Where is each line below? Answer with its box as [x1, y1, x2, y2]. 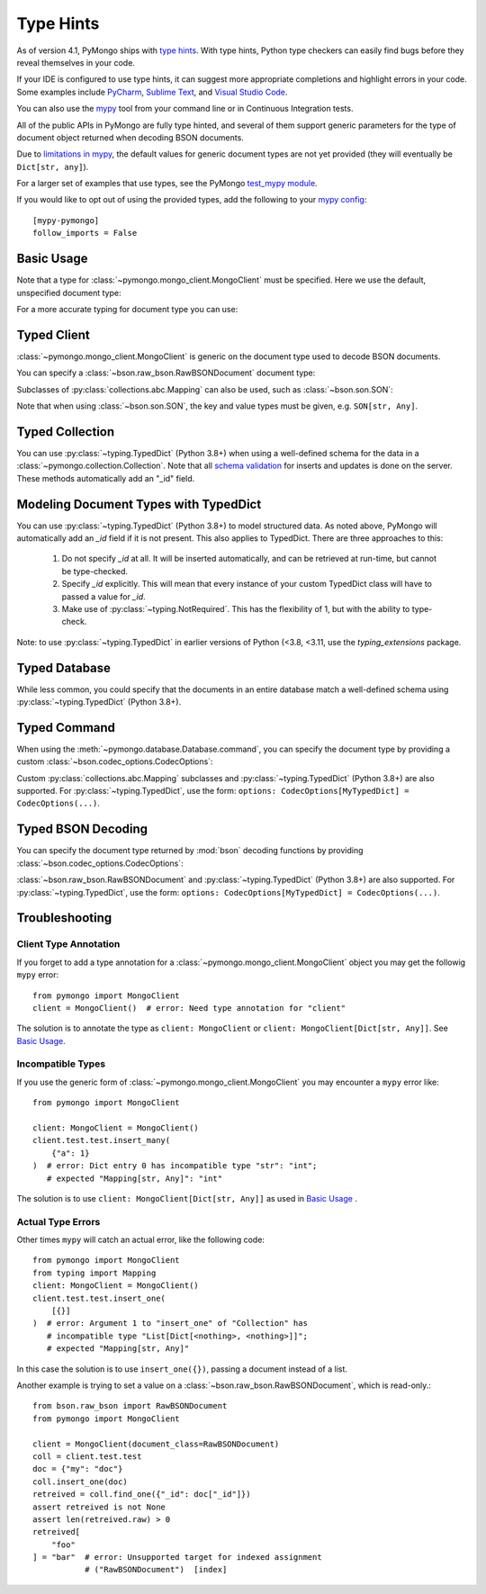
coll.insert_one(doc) [32, 1476, 128, 1487]
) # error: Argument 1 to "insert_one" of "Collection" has [32, 1319, 308, 1328]
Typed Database [16, 660, 112, 675]
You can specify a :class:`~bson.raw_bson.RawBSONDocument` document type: [16, 367, 316, 378]
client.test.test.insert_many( [32, 1135, 171, 1146]
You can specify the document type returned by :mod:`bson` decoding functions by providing [16, 845, 364, 856]
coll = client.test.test [32, 1451, 142, 1462]
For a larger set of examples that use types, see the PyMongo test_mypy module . [16, 178, 319, 189]
